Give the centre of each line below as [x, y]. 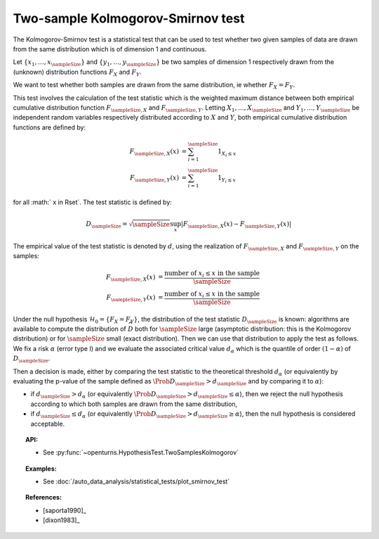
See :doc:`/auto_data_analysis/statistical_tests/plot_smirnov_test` [137, 481]
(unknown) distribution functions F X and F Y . [77, 72]
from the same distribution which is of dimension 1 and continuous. [110, 49]
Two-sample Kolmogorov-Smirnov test [129, 18]
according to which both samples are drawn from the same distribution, [134, 404]
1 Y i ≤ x [227, 179]
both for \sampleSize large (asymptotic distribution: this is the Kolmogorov [243, 329]
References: [44, 497]
